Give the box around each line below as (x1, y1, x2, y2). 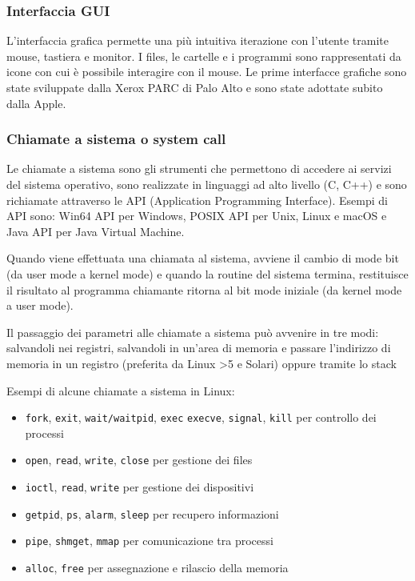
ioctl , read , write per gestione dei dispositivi (25, 479, 254, 495)
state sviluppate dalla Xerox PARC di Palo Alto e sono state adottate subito (6, 79, 383, 95)
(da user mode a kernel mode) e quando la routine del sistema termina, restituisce (6, 265, 409, 282)
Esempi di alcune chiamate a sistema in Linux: (6, 382, 235, 399)
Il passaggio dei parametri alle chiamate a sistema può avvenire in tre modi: (6, 323, 379, 340)
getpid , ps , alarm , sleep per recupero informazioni (25, 505, 279, 522)
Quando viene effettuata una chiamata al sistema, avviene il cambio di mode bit (6, 250, 399, 266)
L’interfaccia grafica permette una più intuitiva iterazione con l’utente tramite (6, 32, 389, 49)
